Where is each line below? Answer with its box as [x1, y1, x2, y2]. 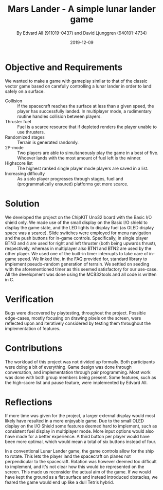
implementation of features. [5, 325, 61, 331]
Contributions [5, 342, 62, 354]
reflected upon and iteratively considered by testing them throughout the [5, 320, 151, 326]
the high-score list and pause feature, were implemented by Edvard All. [5, 379, 148, 385]
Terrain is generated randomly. [17, 139, 79, 145]
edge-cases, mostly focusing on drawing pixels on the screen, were [5, 315, 141, 321]
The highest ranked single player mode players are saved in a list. [17, 165, 148, 171]
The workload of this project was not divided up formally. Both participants [5, 358, 155, 365]
